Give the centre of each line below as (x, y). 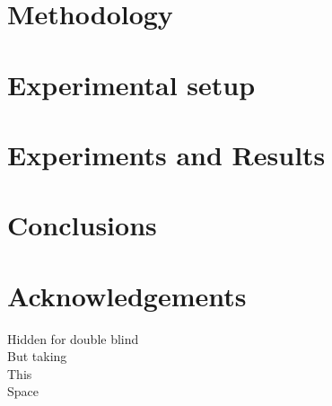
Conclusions (82, 225)
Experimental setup (131, 84)
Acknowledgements (127, 295)
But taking (37, 356)
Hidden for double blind (73, 338)
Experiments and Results (166, 154)
